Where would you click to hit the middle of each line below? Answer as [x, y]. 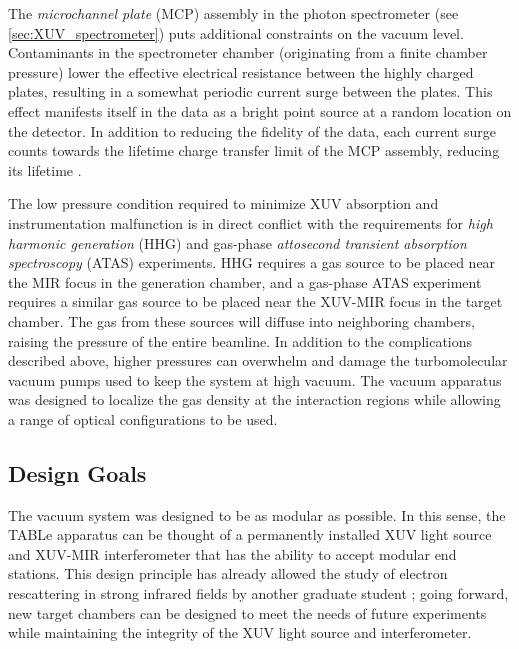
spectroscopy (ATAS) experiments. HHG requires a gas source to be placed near [252, 262]
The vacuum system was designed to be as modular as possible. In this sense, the [257, 514]
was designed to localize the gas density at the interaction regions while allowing [254, 399]
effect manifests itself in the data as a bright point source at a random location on [260, 110]
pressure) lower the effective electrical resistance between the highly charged [241, 71]
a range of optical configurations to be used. [143, 418]
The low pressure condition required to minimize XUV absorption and [223, 203]
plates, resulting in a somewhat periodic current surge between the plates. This [250, 91]
